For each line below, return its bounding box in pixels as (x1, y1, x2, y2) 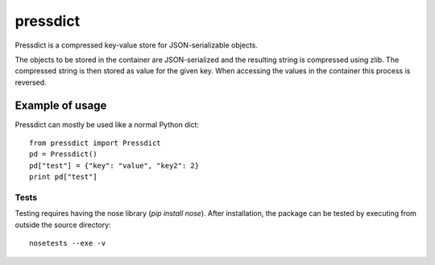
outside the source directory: (14, 220, 112, 230)
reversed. (14, 77, 48, 87)
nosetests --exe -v (29, 238, 106, 248)
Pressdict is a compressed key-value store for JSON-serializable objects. (14, 40, 258, 50)
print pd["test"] (29, 172, 97, 181)
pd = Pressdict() (29, 150, 97, 159)
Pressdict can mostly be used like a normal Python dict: (14, 119, 200, 129)
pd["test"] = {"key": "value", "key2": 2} (29, 161, 200, 170)
